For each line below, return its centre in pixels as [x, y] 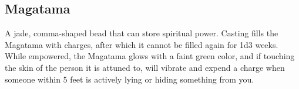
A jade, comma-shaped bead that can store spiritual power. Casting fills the [142, 33]
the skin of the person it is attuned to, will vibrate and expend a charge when [145, 67]
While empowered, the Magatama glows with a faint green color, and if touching [150, 56]
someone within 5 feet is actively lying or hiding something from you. [130, 79]
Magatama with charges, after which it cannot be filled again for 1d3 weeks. [142, 44]
